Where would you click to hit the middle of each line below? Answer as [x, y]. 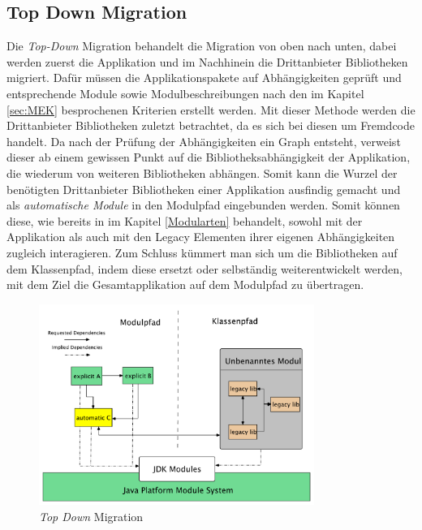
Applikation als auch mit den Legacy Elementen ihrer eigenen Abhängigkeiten [201, 237]
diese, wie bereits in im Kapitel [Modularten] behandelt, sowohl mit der [185, 220]
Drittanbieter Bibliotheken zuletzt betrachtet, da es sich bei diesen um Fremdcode [211, 125]
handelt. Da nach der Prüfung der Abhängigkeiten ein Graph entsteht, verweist [204, 141]
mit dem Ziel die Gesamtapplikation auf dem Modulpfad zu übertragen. [185, 284]
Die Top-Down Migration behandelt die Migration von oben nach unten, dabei [202, 46]
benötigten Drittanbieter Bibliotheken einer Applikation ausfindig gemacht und [204, 189]
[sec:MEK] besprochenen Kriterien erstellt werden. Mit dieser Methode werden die [211, 109]
